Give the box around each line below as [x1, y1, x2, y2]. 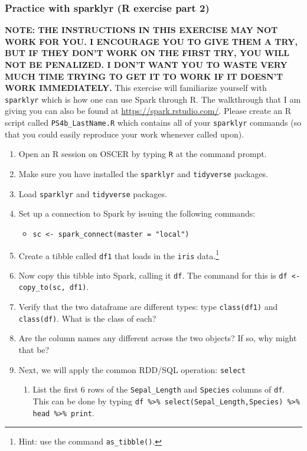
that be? [18, 344, 50, 356]
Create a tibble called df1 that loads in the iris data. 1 [18, 247, 220, 262]
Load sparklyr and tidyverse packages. [18, 187, 167, 200]
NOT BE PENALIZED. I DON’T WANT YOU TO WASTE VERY [5, 58, 288, 70]
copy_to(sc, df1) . [18, 280, 89, 293]
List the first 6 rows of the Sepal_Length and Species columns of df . [32, 383, 285, 396]
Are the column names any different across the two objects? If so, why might [18, 332, 297, 344]
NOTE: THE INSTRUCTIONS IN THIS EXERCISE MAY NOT [5, 24, 278, 36]
